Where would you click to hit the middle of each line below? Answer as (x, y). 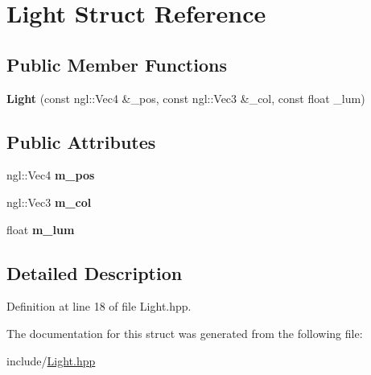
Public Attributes (81, 141)
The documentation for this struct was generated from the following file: (185, 333)
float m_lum (41, 229)
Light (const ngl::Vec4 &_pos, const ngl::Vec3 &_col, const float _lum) (186, 98)
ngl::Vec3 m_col (49, 202)
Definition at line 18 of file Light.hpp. (99, 306)
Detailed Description (95, 272)
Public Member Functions (117, 64)
